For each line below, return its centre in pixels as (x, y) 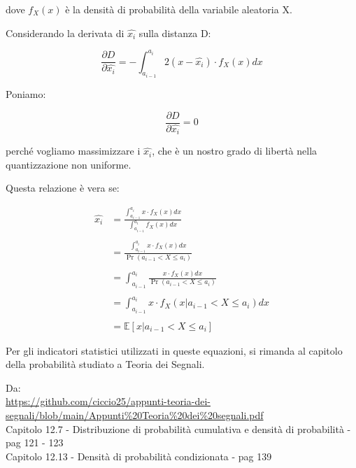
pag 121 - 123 (35, 442)
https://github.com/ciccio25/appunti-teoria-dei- (108, 401)
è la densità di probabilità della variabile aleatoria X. (179, 9)
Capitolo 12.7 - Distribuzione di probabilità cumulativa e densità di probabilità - (178, 428)
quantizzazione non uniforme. (69, 164)
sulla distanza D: (175, 33)
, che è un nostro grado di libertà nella (235, 151)
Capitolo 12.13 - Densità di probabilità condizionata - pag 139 (139, 456)
